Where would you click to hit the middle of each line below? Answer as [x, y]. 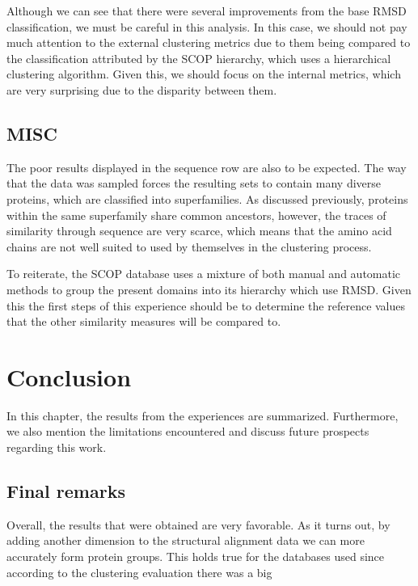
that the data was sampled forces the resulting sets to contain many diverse [194, 183]
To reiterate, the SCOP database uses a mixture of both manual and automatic [204, 274]
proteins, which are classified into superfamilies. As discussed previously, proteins [207, 198]
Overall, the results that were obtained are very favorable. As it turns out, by [198, 524]
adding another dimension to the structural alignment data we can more [186, 540]
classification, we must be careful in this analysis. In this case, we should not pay [207, 26]
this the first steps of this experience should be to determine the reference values [206, 305]
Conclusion [69, 376]
